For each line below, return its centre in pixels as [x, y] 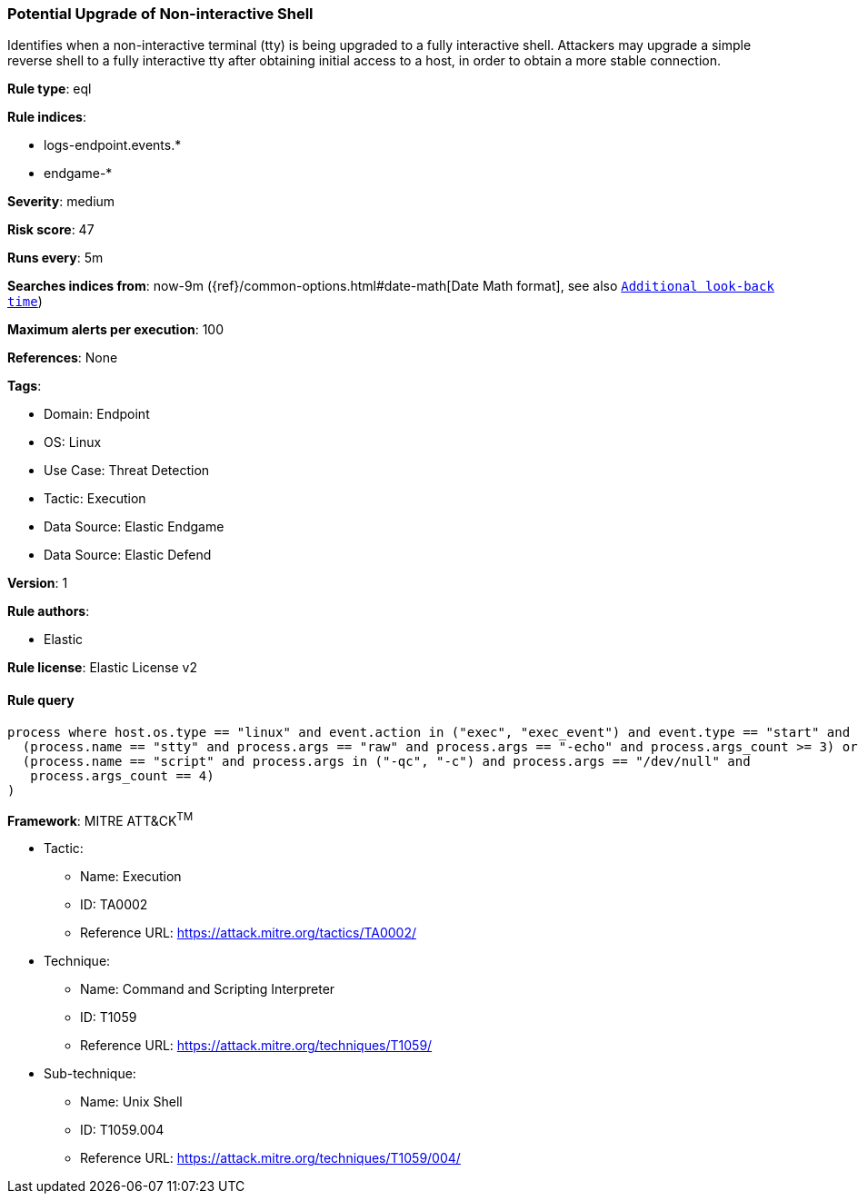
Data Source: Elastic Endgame [134, 527]
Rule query [41, 700]
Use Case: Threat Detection [127, 471]
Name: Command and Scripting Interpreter [208, 989]
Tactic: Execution [95, 499]
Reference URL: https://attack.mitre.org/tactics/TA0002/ [249, 933]
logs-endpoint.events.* [113, 145]
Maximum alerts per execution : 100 [116, 330]
